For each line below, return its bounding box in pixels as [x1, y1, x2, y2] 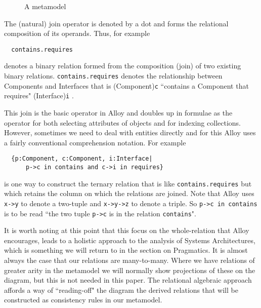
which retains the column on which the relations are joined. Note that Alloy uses [4, 188, 254, 199]
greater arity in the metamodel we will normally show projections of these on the [4, 264, 255, 275]
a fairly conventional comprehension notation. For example [4, 137, 186, 147]
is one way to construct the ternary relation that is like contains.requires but [4, 178, 252, 188]
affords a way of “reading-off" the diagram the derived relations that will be [4, 284, 238, 295]
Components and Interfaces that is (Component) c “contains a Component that [4, 80, 249, 91]
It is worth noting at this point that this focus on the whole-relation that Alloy [4, 225, 249, 236]
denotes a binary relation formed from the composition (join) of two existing [4, 60, 241, 71]
